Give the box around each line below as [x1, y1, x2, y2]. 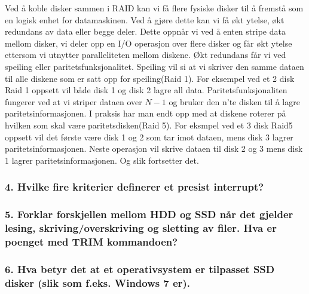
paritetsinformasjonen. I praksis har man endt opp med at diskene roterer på [5, 107, 286, 120]
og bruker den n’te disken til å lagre [169, 95, 300, 108]
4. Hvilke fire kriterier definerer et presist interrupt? [5, 179, 264, 194]
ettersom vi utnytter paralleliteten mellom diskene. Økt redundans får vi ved [5, 48, 286, 61]
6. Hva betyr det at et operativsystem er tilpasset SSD [5, 261, 275, 276]
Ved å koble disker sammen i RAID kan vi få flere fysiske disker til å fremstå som [5, 2, 304, 14]
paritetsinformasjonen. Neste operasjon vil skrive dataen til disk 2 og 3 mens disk [5, 142, 303, 155]
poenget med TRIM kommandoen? [5, 234, 178, 249]
